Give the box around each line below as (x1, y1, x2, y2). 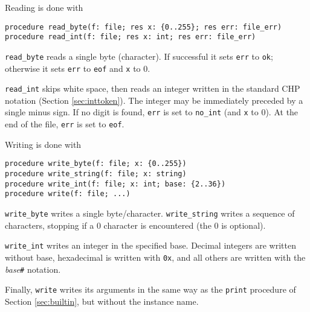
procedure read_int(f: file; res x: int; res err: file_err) (5, 33, 256, 42)
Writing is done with (5, 138, 82, 150)
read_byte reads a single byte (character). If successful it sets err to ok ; (5, 49, 273, 62)
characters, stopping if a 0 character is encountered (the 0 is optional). (5, 218, 266, 231)
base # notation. (5, 263, 61, 275)
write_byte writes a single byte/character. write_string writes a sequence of (5, 207, 295, 219)
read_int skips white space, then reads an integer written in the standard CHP (5, 82, 300, 95)
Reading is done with (5, 1, 83, 13)
